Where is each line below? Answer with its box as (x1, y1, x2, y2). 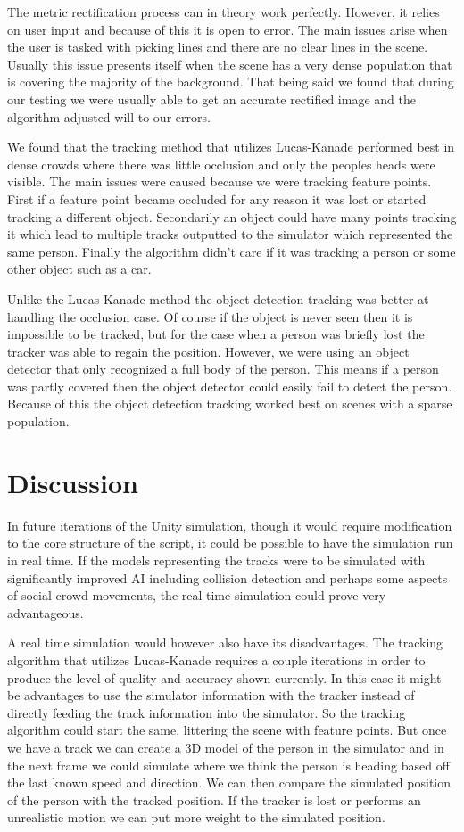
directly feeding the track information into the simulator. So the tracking (7, 703, 406, 721)
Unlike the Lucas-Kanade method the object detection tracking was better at (7, 289, 429, 308)
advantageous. (7, 603, 84, 622)
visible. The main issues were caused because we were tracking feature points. (7, 172, 432, 191)
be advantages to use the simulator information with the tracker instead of (7, 686, 415, 704)
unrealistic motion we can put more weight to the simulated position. (7, 808, 385, 827)
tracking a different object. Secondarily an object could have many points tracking (7, 207, 457, 226)
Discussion (7, 464, 138, 500)
